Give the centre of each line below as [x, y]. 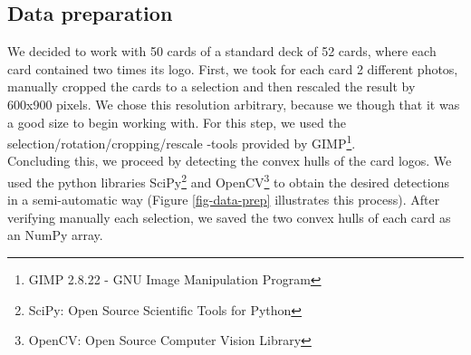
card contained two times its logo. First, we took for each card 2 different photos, [233, 68]
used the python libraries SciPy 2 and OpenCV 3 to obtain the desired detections [228, 181]
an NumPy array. [55, 235]
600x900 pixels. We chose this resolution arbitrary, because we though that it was [234, 104]
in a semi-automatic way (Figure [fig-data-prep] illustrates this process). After [224, 200]
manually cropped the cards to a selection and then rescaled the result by [211, 86]
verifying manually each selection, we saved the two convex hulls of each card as [229, 217]
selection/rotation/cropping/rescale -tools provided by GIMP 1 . [182, 142]
